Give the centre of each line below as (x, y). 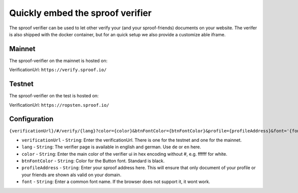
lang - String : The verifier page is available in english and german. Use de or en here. (111, 147)
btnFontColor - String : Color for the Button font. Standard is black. (93, 161)
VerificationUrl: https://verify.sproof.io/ (58, 70)
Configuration (31, 119)
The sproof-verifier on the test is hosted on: (54, 96)
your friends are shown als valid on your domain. (72, 175)
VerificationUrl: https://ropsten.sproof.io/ (59, 105)
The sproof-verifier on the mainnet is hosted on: (58, 61)
